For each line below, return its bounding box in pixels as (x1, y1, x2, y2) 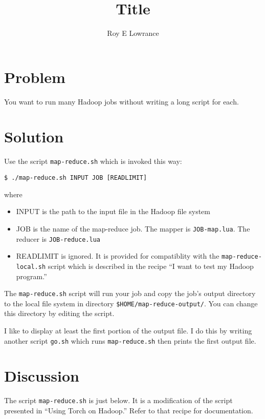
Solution (4, 126, 64, 147)
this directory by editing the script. (4, 308, 115, 319)
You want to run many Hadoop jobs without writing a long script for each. (4, 96, 239, 107)
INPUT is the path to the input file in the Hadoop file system (16, 206, 210, 217)
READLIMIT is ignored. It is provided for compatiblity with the (16, 250, 219, 261)
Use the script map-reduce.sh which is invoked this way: (4, 156, 182, 166)
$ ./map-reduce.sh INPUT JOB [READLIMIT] (4, 174, 147, 182)
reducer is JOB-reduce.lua (16, 233, 100, 244)
